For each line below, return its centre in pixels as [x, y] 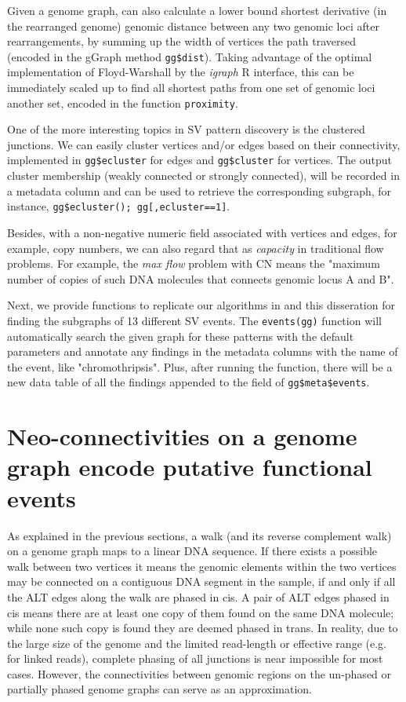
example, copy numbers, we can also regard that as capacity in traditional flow [196, 248]
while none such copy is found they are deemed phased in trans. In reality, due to [203, 628]
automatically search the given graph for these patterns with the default [181, 336]
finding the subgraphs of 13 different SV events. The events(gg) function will [194, 320]
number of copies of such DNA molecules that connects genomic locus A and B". [201, 278]
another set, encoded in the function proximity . [123, 102]
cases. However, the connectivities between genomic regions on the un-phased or [199, 673]
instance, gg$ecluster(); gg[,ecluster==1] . [119, 206]
